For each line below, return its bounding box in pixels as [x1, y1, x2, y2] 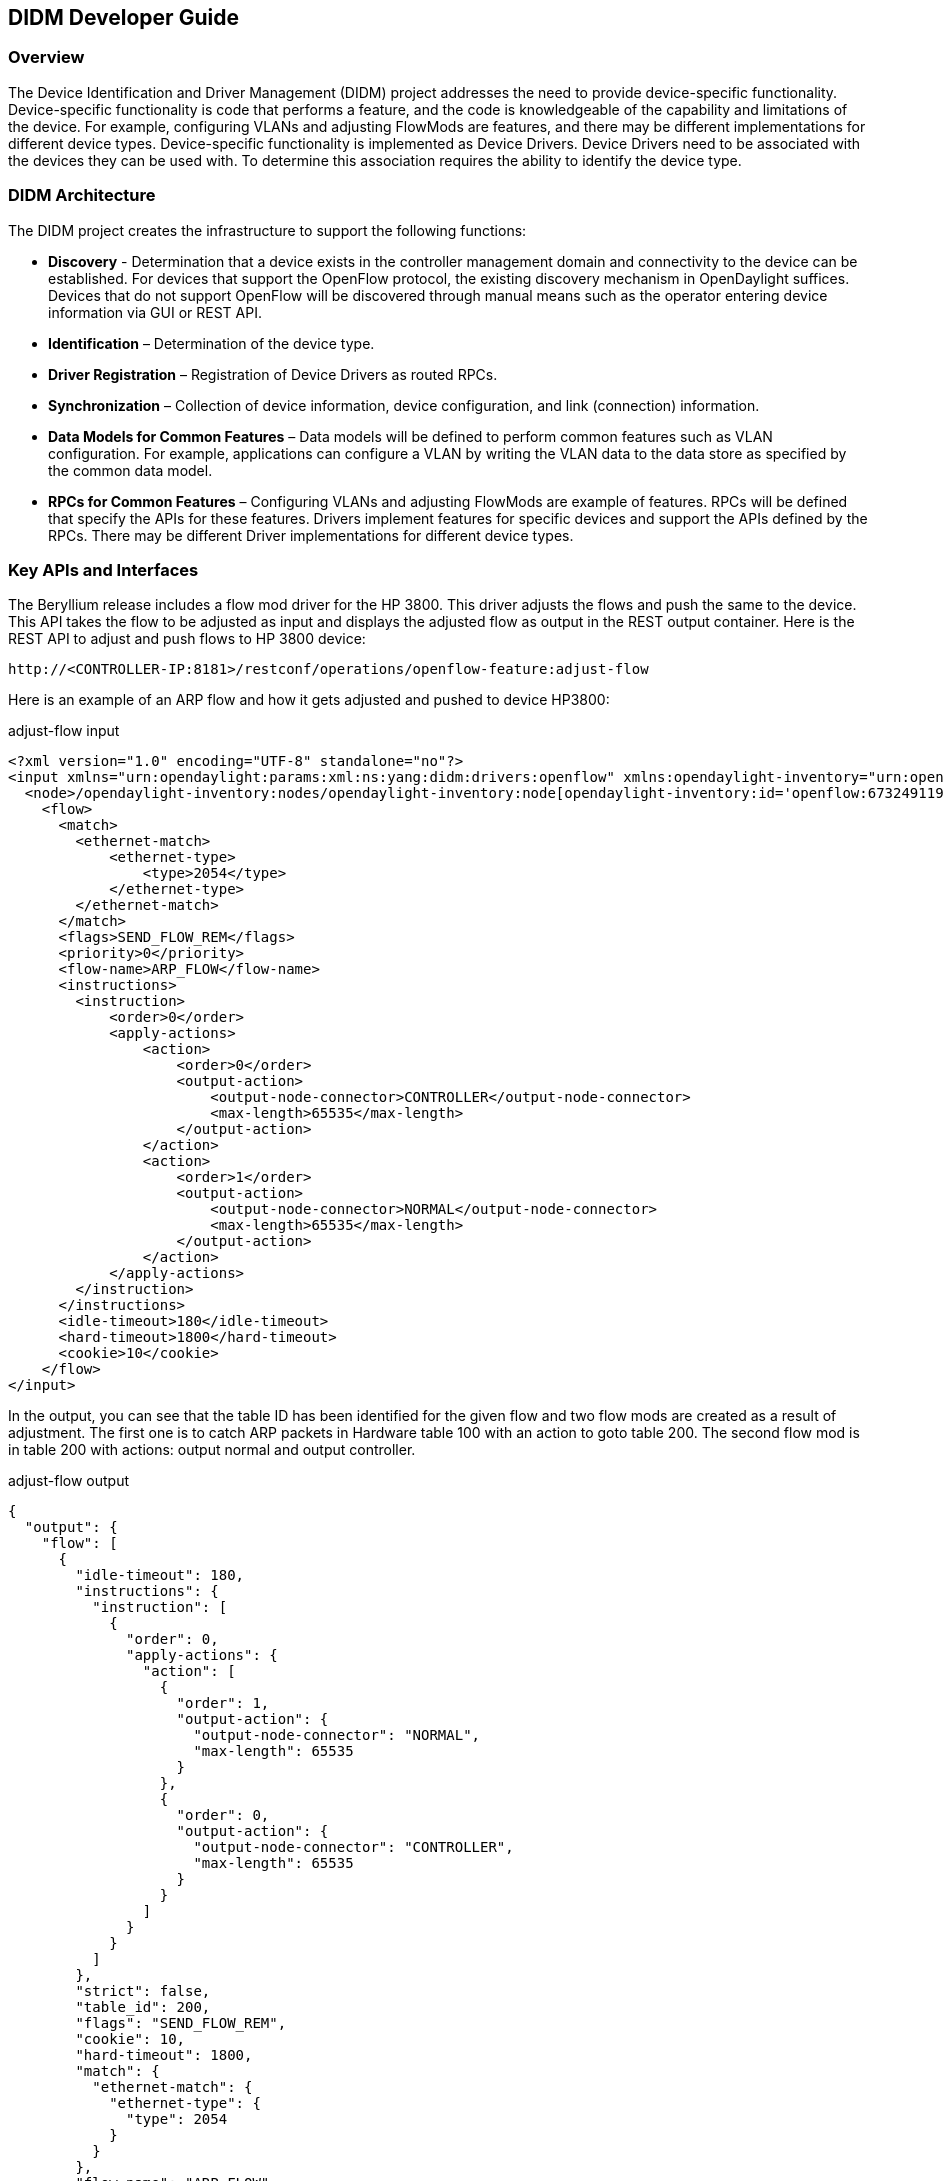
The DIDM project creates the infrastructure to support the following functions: [8, 221, 527, 239]
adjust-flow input [8, 722, 120, 740]
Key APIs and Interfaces [8, 559, 199, 580]
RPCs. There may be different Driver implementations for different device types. [48, 526, 574, 544]
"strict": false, [75, 1983, 211, 2000]
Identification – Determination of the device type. [48, 334, 375, 352]
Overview [8, 47, 85, 68]
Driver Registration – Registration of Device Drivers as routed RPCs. [48, 365, 498, 383]
